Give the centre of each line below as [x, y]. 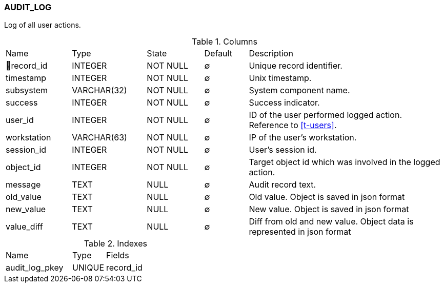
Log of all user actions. [43, 25]
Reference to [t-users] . [293, 125]
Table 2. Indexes [115, 244]
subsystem [27, 90]
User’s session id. [283, 150]
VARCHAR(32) [99, 90]
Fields [118, 255]
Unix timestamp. [280, 78]
